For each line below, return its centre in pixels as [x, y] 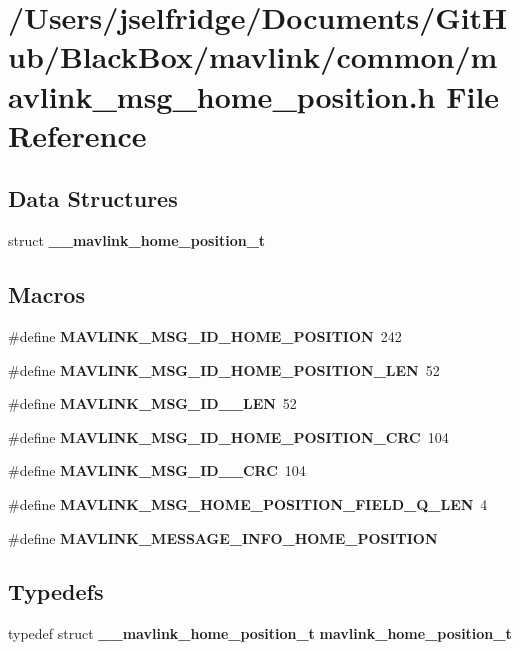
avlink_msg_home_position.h [222, 95]
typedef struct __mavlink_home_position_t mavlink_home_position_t [260, 633]
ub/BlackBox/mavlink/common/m [253, 56]
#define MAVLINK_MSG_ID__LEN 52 [152, 403]
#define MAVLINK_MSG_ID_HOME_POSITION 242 [205, 335]
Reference [77, 134]
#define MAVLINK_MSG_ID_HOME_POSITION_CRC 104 [228, 436]
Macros [46, 294]
